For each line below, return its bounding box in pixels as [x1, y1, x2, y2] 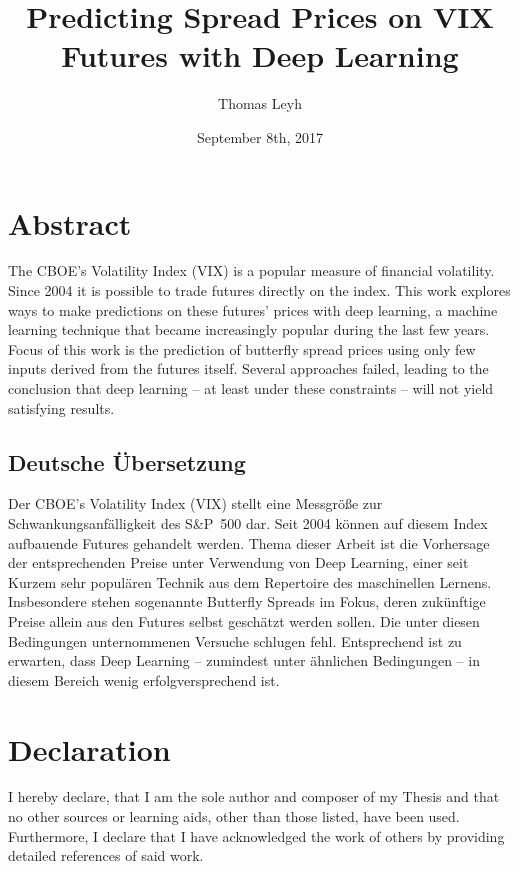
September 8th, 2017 [196, 126, 324, 147]
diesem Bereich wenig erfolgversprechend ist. [8, 669, 280, 690]
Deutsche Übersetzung [8, 446, 246, 477]
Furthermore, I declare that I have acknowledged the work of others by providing [8, 825, 505, 846]
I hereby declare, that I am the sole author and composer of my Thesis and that [8, 786, 500, 807]
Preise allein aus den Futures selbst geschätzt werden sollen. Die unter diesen [8, 610, 480, 631]
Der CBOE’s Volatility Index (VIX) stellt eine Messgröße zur [8, 493, 383, 514]
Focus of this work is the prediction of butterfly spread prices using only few [8, 338, 476, 359]
